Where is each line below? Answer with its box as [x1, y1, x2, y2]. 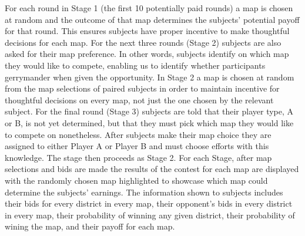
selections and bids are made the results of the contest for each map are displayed [5, 163, 299, 175]
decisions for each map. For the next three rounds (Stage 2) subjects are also [5, 36, 281, 48]
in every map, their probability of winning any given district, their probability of [5, 208, 295, 221]
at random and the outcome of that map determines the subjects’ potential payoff [5, 13, 300, 25]
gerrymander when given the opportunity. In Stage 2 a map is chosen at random [5, 70, 294, 83]
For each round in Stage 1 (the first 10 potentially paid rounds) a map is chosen [5, 2, 293, 14]
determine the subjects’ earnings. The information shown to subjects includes [5, 186, 283, 198]
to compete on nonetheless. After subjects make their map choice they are [5, 128, 272, 140]
